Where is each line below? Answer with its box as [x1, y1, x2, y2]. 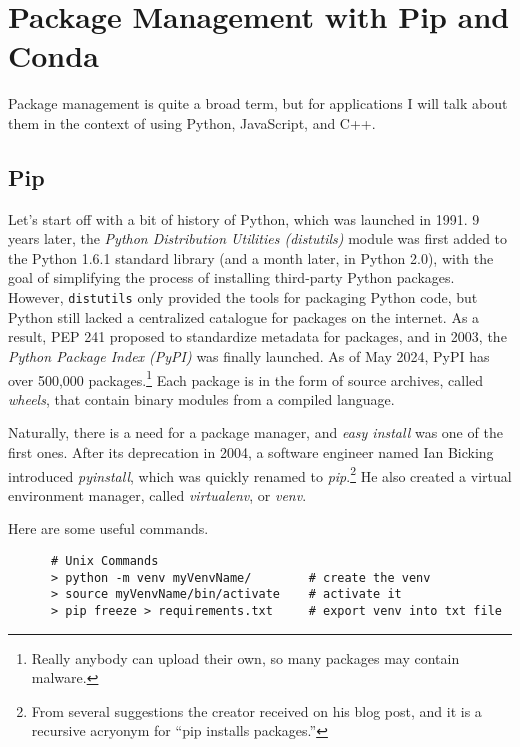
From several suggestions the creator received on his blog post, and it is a [31, 700, 482, 721]
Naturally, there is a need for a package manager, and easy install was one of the [8, 422, 503, 443]
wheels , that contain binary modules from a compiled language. [8, 388, 395, 409]
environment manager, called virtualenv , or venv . [8, 484, 307, 505]
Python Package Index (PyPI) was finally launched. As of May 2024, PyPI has [8, 345, 490, 366]
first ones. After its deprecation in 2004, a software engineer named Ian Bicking [8, 441, 494, 462]
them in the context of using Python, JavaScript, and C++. [8, 112, 376, 133]
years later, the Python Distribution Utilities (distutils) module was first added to [8, 228, 508, 249]
